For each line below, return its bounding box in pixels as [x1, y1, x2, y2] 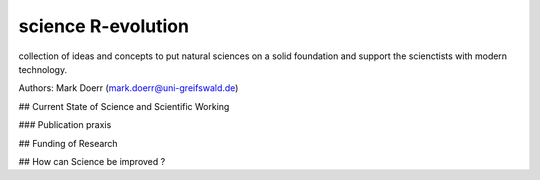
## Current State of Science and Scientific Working [18, 100, 230, 112]
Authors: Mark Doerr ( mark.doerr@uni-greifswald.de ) [18, 82, 239, 94]
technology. [18, 63, 68, 75]
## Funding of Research [18, 137, 119, 149]
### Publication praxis [18, 119, 112, 131]
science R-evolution [18, 15, 190, 37]
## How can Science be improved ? [18, 155, 166, 167]
